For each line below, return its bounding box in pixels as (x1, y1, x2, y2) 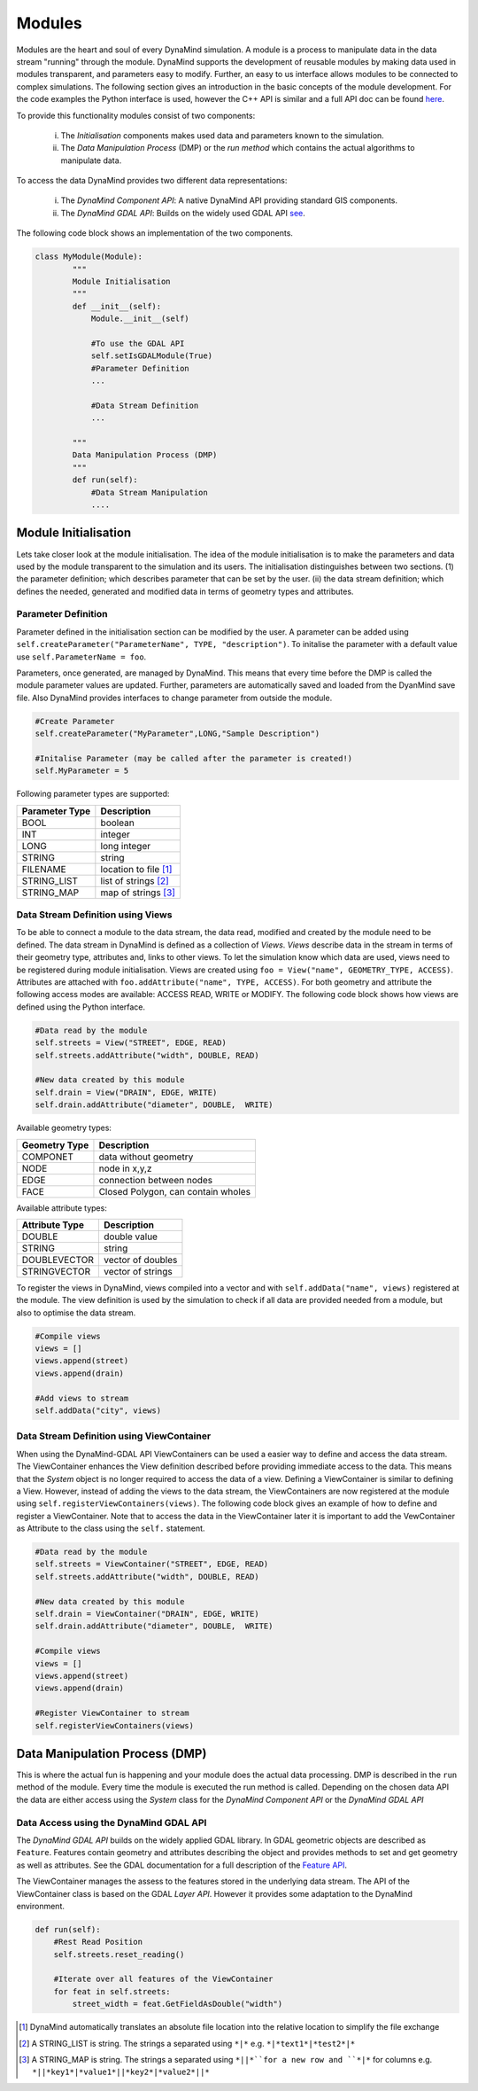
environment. (16, 1900, 66, 1911)
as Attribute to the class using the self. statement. (16, 1523, 205, 1533)
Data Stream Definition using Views (16, 909, 173, 921)
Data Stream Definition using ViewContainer (16, 1430, 212, 1442)
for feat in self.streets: (53, 1986, 172, 1996)
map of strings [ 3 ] (100, 886, 176, 899)
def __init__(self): (72, 301, 162, 311)
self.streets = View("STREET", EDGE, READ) (35, 1038, 227, 1048)
